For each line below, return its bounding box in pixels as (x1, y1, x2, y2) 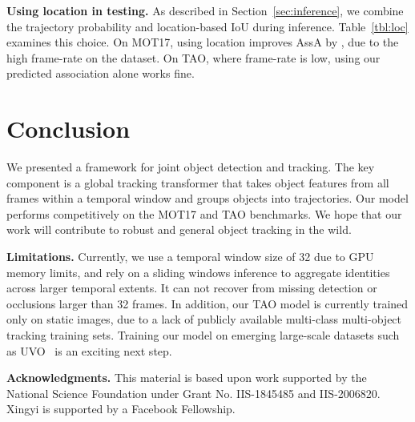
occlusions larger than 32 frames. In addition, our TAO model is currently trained (6, 295, 409, 311)
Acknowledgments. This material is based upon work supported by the (6, 369, 367, 386)
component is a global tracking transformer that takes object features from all (6, 174, 389, 191)
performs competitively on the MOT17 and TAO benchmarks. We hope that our (6, 205, 402, 222)
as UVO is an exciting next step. (6, 342, 172, 359)
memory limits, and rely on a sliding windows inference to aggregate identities (6, 263, 390, 280)
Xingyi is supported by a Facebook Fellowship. (6, 400, 236, 417)
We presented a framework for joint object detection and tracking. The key (6, 159, 375, 175)
